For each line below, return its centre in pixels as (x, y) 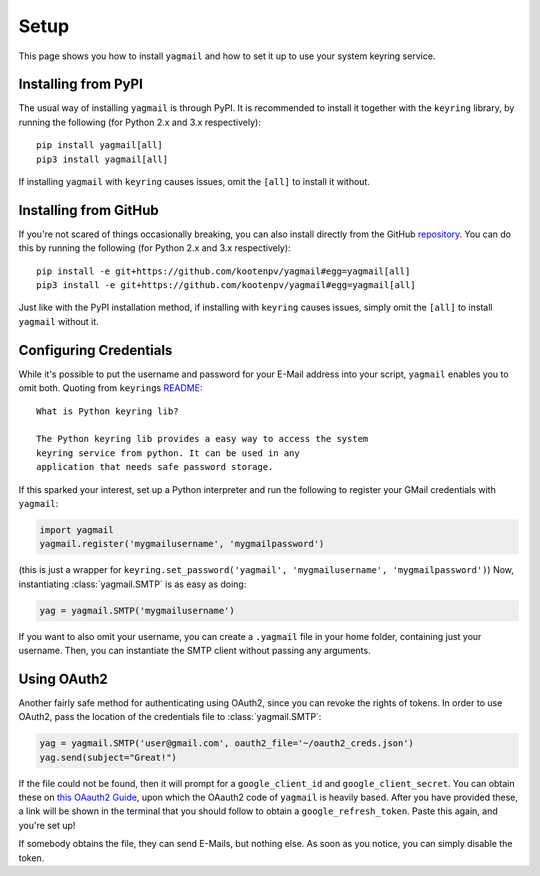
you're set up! (47, 825)
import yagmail (76, 529)
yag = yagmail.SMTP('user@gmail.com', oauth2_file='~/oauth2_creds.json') (227, 743)
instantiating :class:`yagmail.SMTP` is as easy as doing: (132, 584)
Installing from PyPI (81, 84)
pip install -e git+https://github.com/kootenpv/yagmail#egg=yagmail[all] (223, 271)
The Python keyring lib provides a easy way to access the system (202, 439)
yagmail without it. (58, 321)
